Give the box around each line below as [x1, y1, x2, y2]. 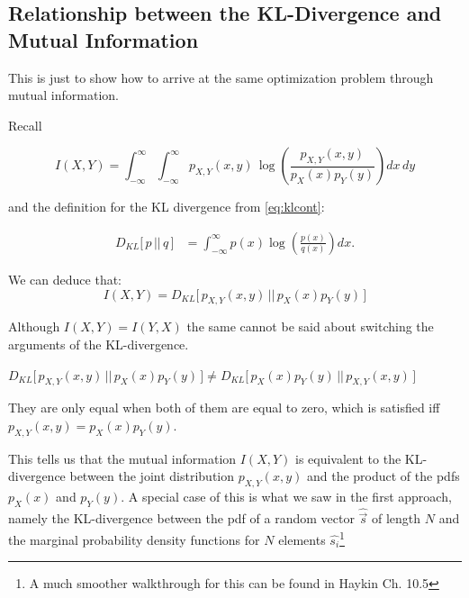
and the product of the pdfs [306, 467, 460, 485]
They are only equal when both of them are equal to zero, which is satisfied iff [8, 398, 440, 417]
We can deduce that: [8, 270, 122, 288]
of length [372, 509, 421, 528]
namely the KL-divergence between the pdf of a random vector [8, 509, 355, 528]
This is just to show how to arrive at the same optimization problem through [8, 68, 434, 86]
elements [278, 530, 326, 548]
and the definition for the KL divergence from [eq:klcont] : [8, 197, 325, 216]
